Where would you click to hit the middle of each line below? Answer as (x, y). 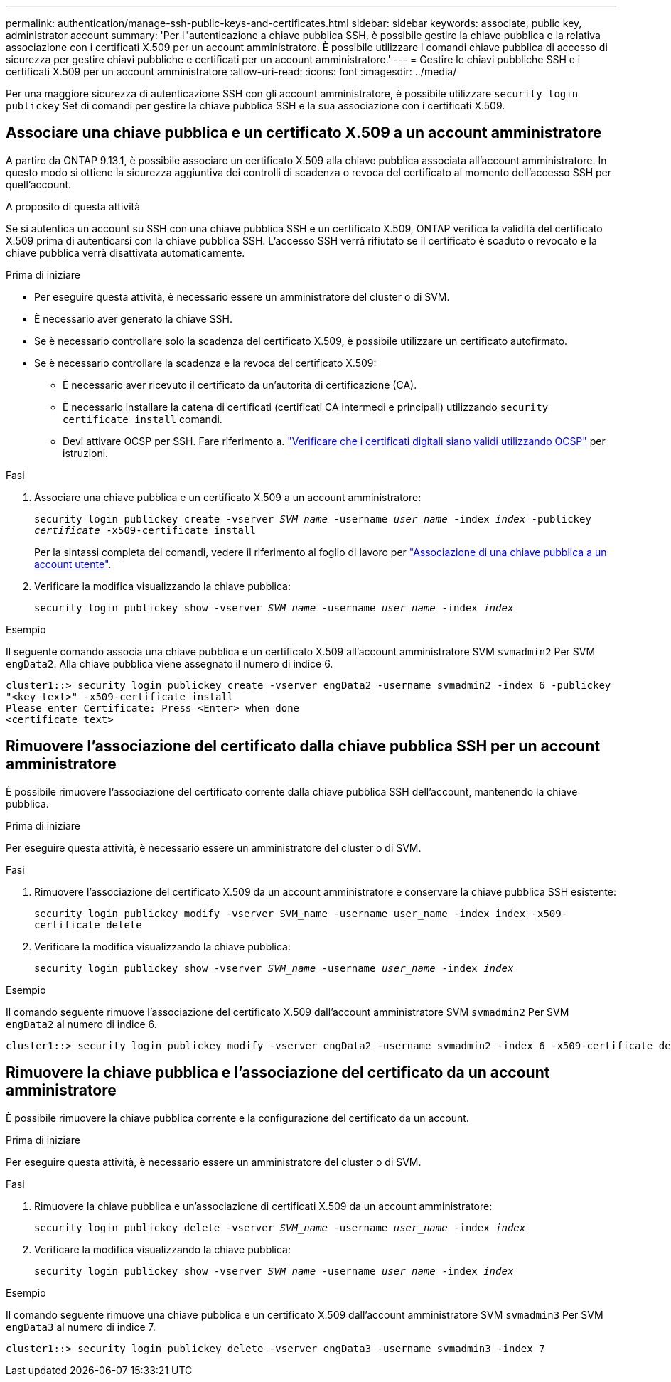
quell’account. (39, 184)
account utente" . (73, 564)
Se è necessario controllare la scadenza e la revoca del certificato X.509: (205, 363)
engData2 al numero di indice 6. (81, 1024)
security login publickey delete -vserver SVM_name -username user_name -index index (280, 1227)
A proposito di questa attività (73, 206)
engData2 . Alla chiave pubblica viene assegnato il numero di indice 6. (170, 663)
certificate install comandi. (143, 419)
